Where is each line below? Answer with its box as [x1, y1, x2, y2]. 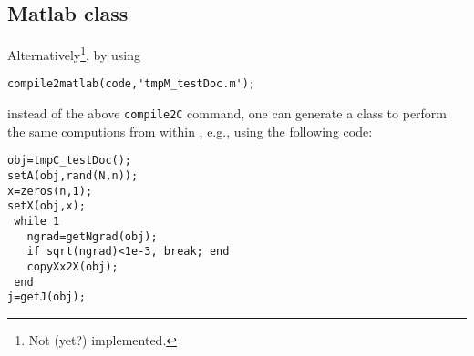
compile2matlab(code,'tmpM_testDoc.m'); [7, 77, 256, 91]
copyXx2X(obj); [26, 259, 118, 273]
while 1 [14, 214, 60, 228]
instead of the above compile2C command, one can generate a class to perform [7, 104, 448, 123]
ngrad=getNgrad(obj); [26, 229, 158, 243]
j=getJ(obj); [7, 290, 86, 304]
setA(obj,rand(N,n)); [7, 169, 139, 183]
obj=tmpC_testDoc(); [7, 154, 132, 168]
